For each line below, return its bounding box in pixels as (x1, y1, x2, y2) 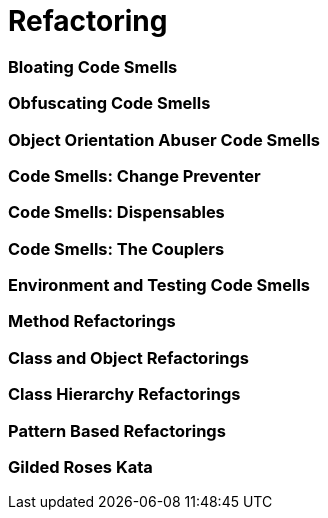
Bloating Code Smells (8, 56, 178, 77)
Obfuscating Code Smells (8, 93, 211, 114)
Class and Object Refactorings (8, 347, 250, 368)
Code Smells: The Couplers (8, 238, 225, 259)
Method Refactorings (8, 311, 176, 332)
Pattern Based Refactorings (8, 420, 226, 441)
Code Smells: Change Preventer (8, 165, 261, 186)
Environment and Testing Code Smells (8, 275, 311, 295)
